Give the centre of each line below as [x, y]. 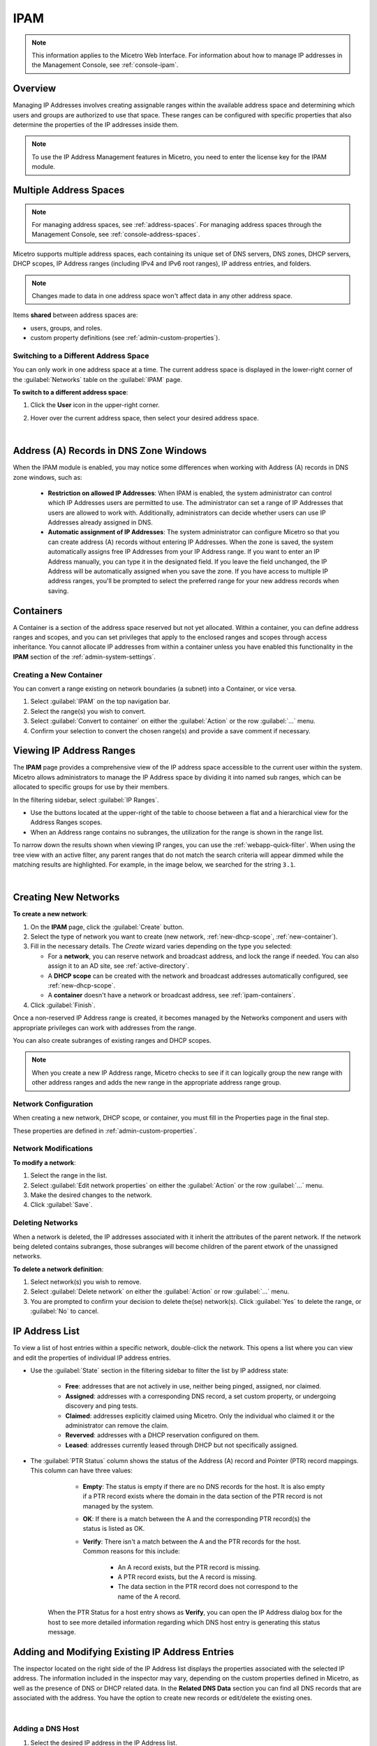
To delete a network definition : [58, 1269]
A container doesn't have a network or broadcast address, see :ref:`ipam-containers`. [172, 995]
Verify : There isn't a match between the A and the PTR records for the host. [192, 1541]
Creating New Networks [66, 897]
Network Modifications [53, 1149]
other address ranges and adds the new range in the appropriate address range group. [157, 1083]
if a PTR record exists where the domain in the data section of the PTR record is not [203, 1496]
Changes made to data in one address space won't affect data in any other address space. [162, 295]
